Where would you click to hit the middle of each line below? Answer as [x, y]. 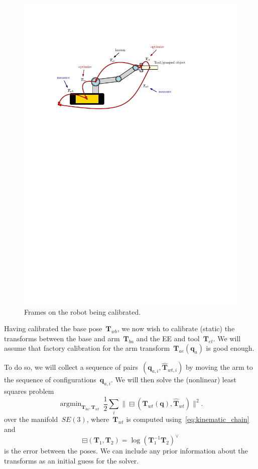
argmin [71, 404]
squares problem [29, 391]
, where [98, 419]
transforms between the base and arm [62, 338]
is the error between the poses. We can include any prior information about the [126, 451]
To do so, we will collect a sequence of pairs [71, 367]
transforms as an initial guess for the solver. [72, 460]
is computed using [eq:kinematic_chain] [188, 419]
